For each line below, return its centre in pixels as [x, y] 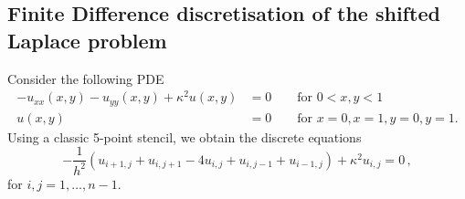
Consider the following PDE [86, 78]
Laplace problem [87, 40]
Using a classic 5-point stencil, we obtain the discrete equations [185, 136]
